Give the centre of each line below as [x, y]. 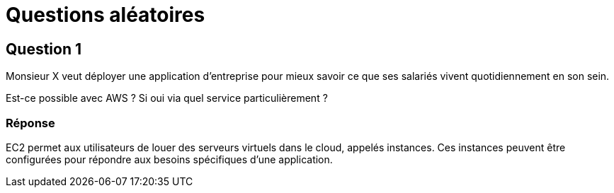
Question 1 [44, 49]
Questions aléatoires [106, 15]
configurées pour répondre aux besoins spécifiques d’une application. [169, 159]
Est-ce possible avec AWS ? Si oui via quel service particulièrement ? [167, 98]
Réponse [30, 123]
